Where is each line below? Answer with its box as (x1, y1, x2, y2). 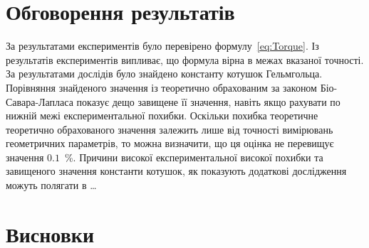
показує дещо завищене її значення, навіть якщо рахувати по (76, 94, 341, 109)
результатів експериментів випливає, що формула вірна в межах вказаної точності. (6, 52, 364, 67)
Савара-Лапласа (6, 94, 73, 109)
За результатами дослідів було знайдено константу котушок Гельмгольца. (6, 66, 323, 81)
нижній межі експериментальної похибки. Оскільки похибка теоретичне (6, 108, 318, 123)
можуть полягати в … (6, 178, 97, 193)
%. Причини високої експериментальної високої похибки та (64, 149, 323, 164)
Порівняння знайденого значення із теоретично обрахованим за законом (6, 80, 317, 95)
